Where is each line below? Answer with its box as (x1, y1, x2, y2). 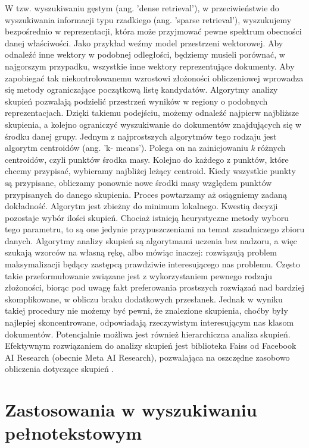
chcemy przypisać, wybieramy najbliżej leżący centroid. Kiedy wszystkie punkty (5, 165, 296, 177)
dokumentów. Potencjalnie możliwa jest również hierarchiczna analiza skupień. (5, 327, 291, 340)
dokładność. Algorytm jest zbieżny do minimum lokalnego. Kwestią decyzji (5, 200, 278, 212)
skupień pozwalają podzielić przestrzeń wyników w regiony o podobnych (5, 94, 268, 107)
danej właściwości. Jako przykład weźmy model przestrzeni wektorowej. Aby (5, 36, 283, 49)
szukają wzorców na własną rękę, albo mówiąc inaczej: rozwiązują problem (5, 246, 277, 258)
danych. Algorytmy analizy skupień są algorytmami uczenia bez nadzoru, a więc (5, 234, 297, 247)
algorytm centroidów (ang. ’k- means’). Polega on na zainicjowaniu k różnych (5, 141, 286, 154)
